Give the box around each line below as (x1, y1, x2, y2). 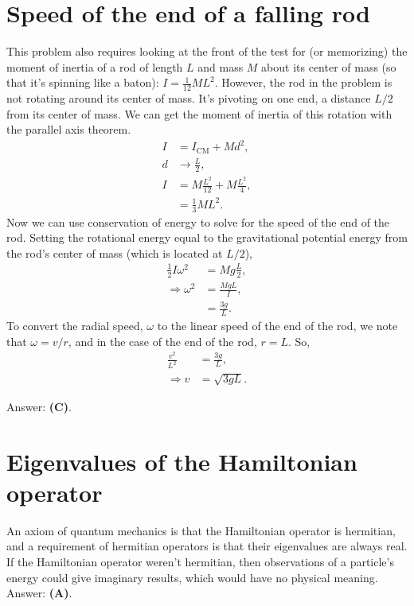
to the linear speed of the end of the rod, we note (157, 317, 398, 334)
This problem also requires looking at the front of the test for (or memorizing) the (6, 43, 408, 60)
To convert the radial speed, (6, 317, 143, 334)
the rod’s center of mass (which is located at (6, 244, 223, 261)
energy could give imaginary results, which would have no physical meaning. (6, 569, 378, 585)
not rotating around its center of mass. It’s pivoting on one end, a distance (6, 90, 371, 107)
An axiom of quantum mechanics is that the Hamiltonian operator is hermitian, (6, 522, 396, 538)
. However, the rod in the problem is (214, 74, 393, 91)
